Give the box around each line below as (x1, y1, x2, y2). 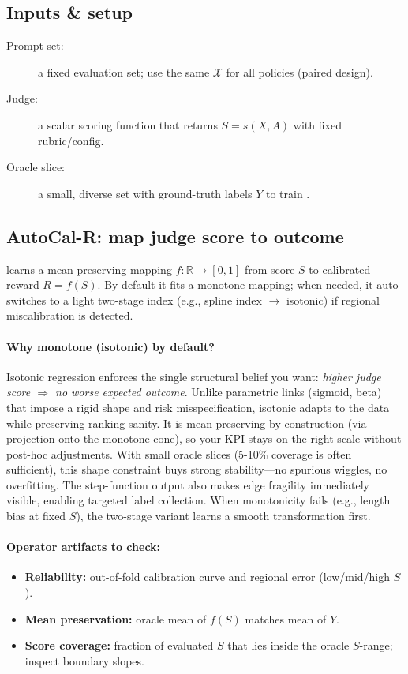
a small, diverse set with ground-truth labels (38, 185, 253, 201)
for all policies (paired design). (226, 63, 373, 80)
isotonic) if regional (286, 291, 380, 308)
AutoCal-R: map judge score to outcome (6, 223, 344, 248)
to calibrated (309, 260, 371, 277)
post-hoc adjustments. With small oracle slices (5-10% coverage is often (6, 445, 352, 462)
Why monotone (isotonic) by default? (6, 338, 215, 354)
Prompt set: (6, 37, 64, 54)
